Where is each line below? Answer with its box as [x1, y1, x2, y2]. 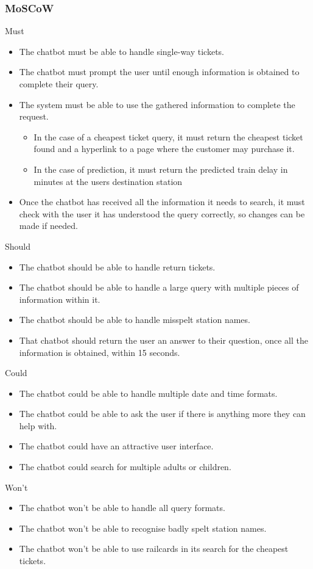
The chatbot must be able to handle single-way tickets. [19, 45, 224, 57]
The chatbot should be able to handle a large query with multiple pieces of [19, 281, 299, 294]
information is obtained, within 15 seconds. [19, 346, 180, 358]
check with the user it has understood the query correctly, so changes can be [19, 207, 305, 220]
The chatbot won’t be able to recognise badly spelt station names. [19, 521, 267, 534]
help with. [19, 419, 57, 432]
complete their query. [19, 78, 99, 90]
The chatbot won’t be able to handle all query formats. [19, 501, 225, 514]
